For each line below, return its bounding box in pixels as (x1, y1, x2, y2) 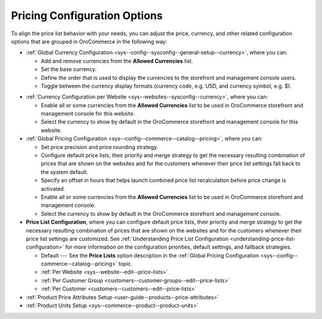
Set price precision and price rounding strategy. (41, 143, 159, 150)
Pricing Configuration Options (11, 9, 163, 22)
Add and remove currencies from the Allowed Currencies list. (41, 57, 193, 64)
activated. (41, 185, 66, 192)
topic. (118, 260, 133, 268)
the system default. (41, 168, 89, 175)
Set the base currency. (41, 66, 97, 73)
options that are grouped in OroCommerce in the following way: (11, 38, 168, 45)
